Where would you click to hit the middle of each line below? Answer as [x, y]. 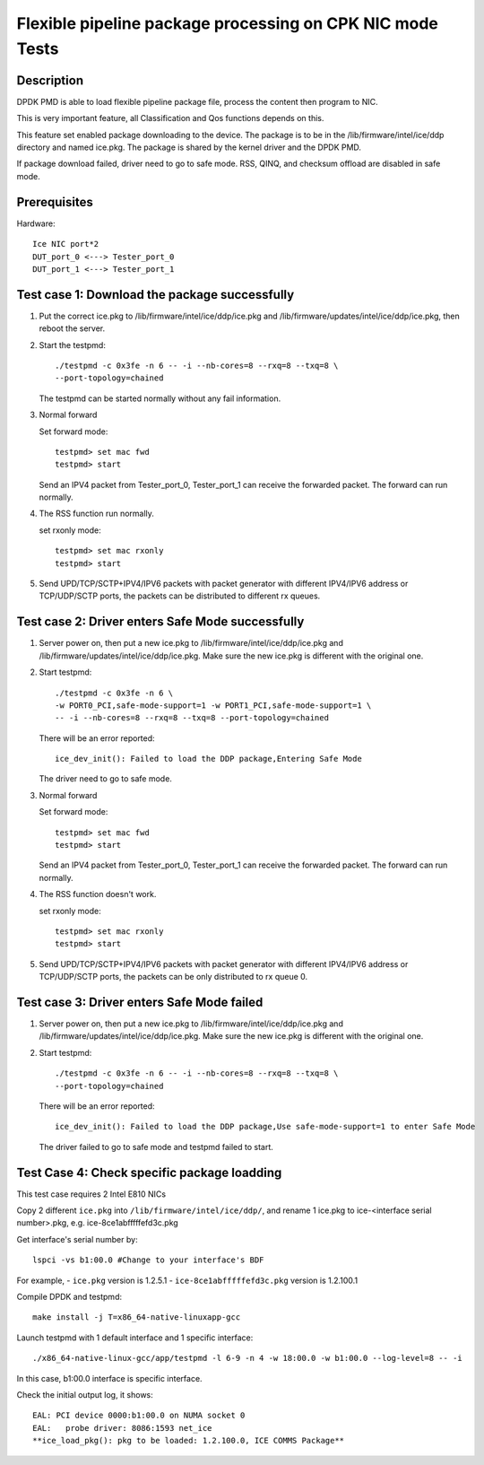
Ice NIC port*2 [66, 244]
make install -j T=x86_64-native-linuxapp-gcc [137, 1317]
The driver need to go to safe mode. [105, 779]
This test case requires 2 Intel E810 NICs [91, 1194]
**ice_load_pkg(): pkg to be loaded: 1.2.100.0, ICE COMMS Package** [189, 1441]
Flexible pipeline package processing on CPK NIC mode [228, 23]
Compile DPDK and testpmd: [69, 1297]
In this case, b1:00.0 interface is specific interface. [109, 1378]
